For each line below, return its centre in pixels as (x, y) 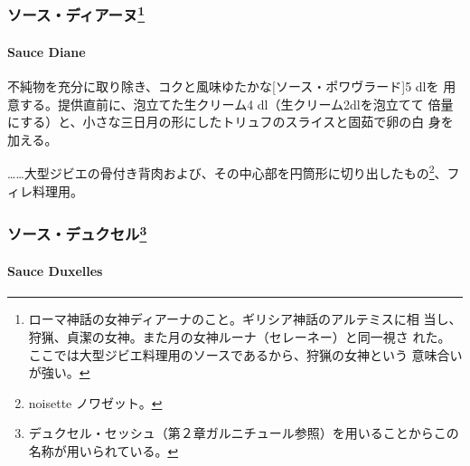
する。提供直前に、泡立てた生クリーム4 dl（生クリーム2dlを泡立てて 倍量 (236, 104)
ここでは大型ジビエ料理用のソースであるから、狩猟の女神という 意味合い (245, 354)
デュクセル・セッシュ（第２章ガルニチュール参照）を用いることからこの (244, 433)
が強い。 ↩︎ (59, 372)
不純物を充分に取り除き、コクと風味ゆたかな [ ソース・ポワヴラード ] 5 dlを (223, 86)
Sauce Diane (47, 51)
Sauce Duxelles (55, 271)
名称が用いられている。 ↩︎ (103, 450)
